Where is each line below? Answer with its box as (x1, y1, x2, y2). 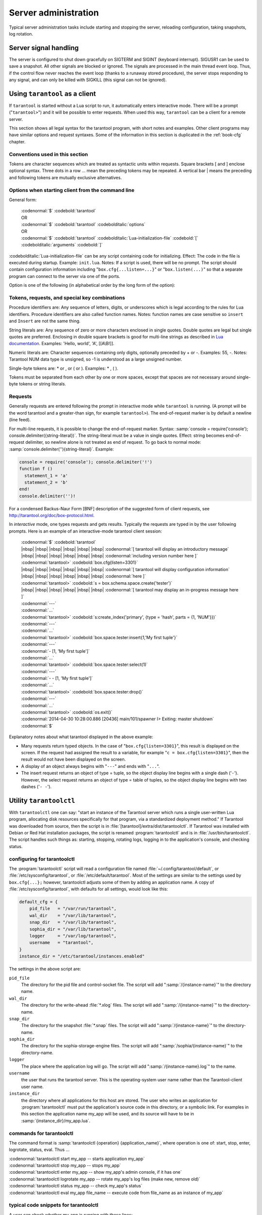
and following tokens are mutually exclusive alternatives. (9, 174, 122, 180)
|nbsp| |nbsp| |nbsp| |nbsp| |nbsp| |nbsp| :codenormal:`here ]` (21, 573, 146, 579)
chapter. (9, 139, 26, 144)
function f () (19, 466, 53, 471)
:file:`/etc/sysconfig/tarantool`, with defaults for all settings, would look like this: (9, 886, 168, 892)
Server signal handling (9, 44, 79, 52)
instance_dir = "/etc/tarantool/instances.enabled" (19, 954, 145, 959)
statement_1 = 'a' (24, 473, 68, 478)
